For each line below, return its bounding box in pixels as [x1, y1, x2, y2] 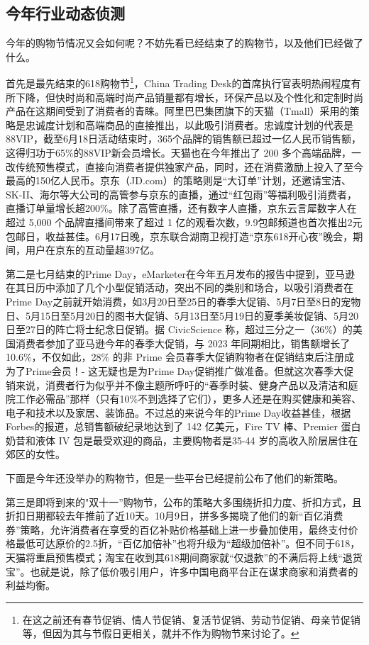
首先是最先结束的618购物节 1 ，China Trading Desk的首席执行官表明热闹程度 [6, 74, 351, 91]
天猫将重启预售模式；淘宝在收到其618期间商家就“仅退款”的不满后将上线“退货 [6, 550, 363, 565]
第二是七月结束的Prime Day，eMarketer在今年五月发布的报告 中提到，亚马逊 [6, 266, 356, 281]
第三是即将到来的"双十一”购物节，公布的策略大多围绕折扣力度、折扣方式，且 [6, 494, 362, 509]
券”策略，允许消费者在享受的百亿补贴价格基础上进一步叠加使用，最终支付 [6, 522, 348, 537]
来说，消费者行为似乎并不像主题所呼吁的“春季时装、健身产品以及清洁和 [15, 377, 348, 392]
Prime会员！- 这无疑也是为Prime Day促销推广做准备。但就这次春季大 [25, 363, 344, 378]
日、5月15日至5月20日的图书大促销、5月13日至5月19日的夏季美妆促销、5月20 [6, 308, 358, 322]
